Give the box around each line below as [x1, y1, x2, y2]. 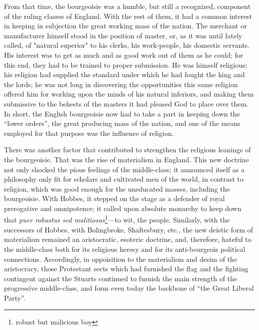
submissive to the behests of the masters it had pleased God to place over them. [4, 98, 249, 109]
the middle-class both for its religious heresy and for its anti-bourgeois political [4, 243, 246, 254]
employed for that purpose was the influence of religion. [4, 127, 174, 138]
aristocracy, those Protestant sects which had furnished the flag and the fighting [4, 263, 249, 274]
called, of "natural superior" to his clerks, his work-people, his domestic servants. [4, 40, 250, 50]
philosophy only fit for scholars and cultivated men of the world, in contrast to [4, 174, 244, 184]
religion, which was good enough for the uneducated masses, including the [4, 183, 230, 194]
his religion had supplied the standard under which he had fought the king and [4, 69, 245, 80]
